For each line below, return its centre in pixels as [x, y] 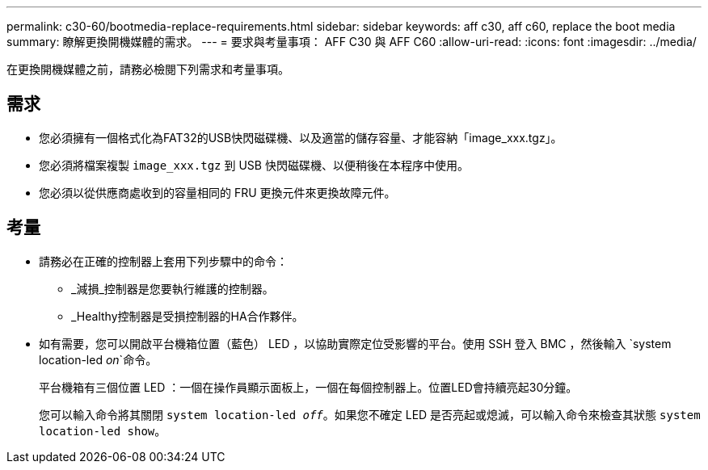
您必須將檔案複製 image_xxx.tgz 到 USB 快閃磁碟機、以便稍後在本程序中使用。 [254, 165]
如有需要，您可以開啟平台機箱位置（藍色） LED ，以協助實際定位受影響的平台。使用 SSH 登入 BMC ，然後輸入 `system [355, 343]
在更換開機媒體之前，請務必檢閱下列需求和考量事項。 [148, 69]
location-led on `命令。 [98, 359]
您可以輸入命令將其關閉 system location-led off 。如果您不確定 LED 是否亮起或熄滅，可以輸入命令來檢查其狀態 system [370, 414]
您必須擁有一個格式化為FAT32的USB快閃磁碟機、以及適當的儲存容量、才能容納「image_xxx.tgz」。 [301, 137]
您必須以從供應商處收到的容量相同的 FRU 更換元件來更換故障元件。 [217, 192]
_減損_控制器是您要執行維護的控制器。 [173, 288]
